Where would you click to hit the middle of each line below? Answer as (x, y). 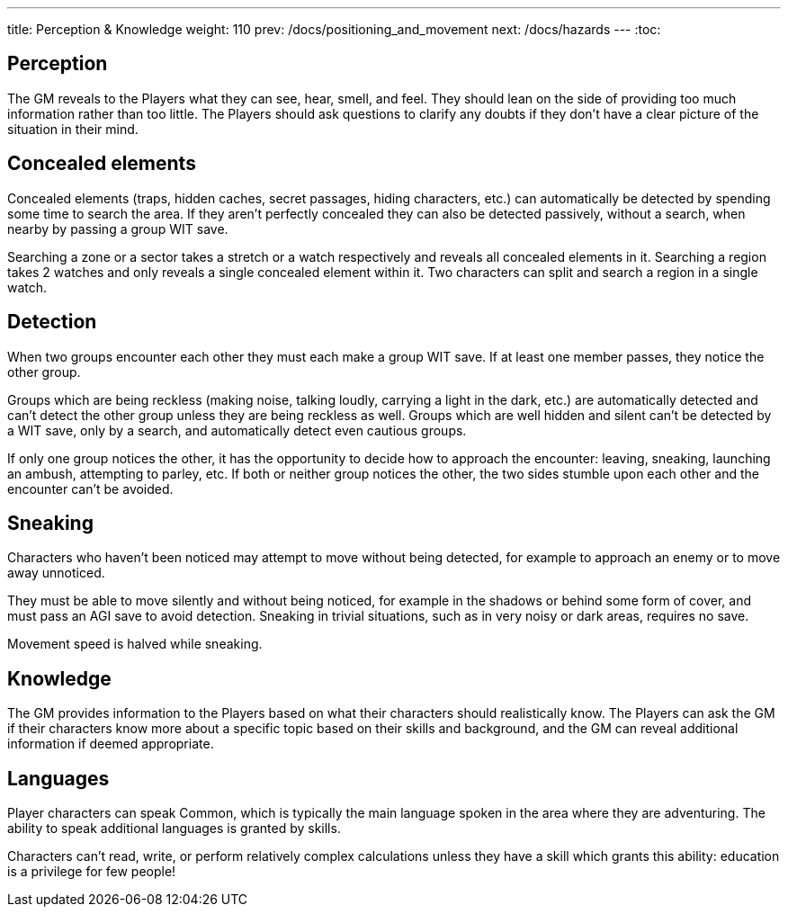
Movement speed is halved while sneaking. (135, 644)
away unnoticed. (56, 573)
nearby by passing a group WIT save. (118, 228)
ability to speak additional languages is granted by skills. (174, 829)
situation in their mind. (73, 129)
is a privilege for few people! (92, 872)
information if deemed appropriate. (111, 744)
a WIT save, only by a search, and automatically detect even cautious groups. (237, 430)
